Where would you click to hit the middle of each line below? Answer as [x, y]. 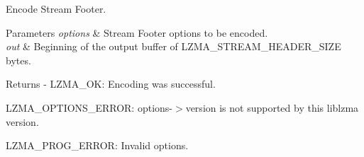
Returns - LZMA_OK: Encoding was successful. [111, 84]
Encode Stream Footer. [56, 8]
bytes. [18, 60]
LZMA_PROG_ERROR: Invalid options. [97, 145]
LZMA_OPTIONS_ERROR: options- [89, 107]
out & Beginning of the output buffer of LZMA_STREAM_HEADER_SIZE [173, 46]
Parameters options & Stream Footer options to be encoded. [137, 32]
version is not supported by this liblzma [272, 107]
